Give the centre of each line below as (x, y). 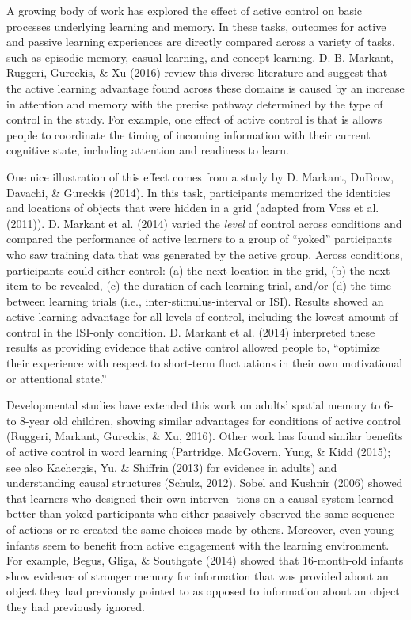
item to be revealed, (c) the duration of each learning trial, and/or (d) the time (199, 285)
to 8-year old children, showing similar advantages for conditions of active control (204, 420)
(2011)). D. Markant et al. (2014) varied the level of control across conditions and (204, 223)
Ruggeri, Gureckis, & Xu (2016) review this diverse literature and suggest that (197, 72)
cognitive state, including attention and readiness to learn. (148, 150)
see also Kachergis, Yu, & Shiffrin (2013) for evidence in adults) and (172, 467)
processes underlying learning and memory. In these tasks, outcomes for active (196, 26)
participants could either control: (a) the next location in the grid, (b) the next (198, 270)
